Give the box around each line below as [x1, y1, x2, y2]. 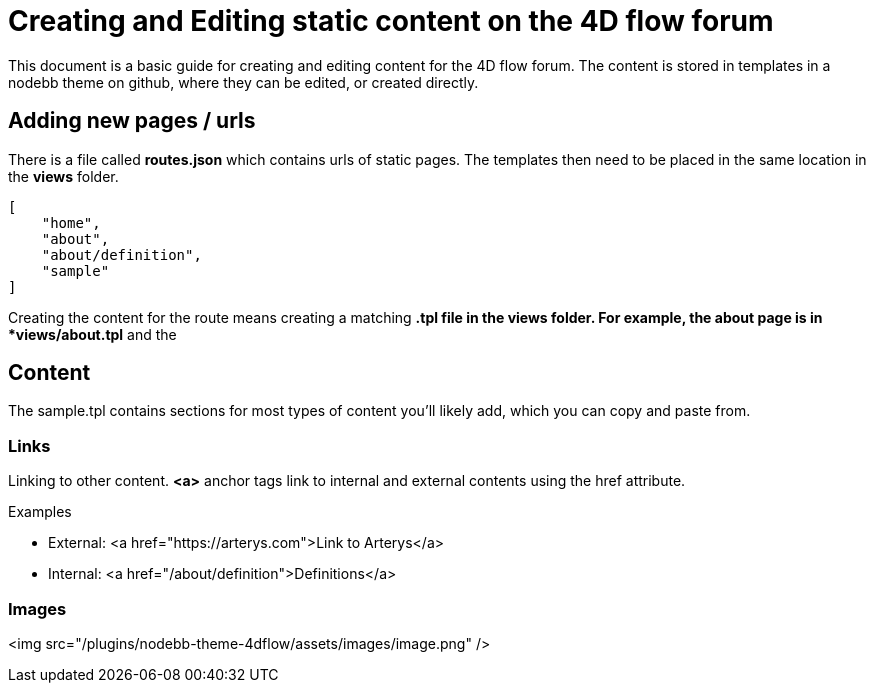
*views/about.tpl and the [8, 325, 177, 343]
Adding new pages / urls [8, 108, 256, 134]
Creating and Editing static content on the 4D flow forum [8, 4, 774, 38]
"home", [41, 214, 101, 231]
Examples [8, 503, 72, 521]
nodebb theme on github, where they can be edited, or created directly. [8, 73, 479, 91]
